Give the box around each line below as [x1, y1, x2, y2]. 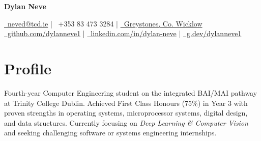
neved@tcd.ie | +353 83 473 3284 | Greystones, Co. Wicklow [7, 18, 202, 29]
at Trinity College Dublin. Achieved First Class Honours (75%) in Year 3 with [4, 97, 248, 108]
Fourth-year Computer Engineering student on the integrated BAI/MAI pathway [4, 87, 257, 98]
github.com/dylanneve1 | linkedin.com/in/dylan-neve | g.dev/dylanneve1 [7, 28, 242, 39]
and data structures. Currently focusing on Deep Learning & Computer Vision [4, 117, 248, 128]
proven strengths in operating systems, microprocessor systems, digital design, [4, 107, 248, 118]
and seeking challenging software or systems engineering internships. [4, 127, 217, 138]
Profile [4, 58, 51, 78]
